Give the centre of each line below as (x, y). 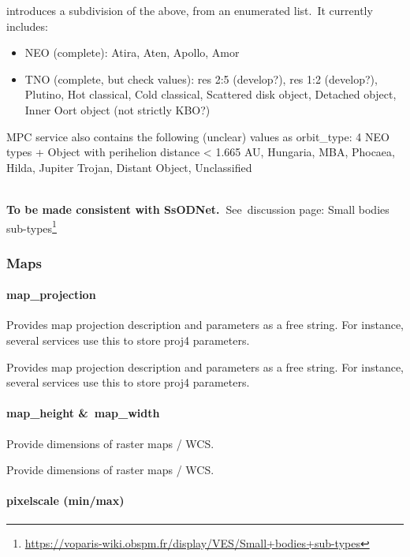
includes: (27, 26)
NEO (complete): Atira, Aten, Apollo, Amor (132, 52)
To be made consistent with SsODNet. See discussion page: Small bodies (198, 209)
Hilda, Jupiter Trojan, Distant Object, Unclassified (129, 167)
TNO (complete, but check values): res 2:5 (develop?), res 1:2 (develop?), (201, 79)
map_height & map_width (83, 413)
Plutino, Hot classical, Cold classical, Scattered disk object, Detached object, (211, 94)
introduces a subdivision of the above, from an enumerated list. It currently (190, 10)
